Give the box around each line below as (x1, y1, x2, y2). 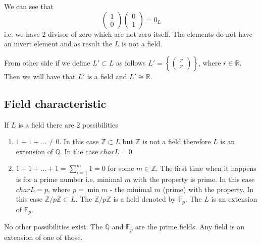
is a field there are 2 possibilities (18, 119, 118, 130)
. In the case (60, 146, 98, 156)
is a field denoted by (113, 194, 176, 204)
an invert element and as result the (4, 38, 113, 49)
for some (108, 163, 134, 173)
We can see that (4, 1, 54, 11)
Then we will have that (4, 71, 76, 81)
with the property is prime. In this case (133, 174, 255, 185)
